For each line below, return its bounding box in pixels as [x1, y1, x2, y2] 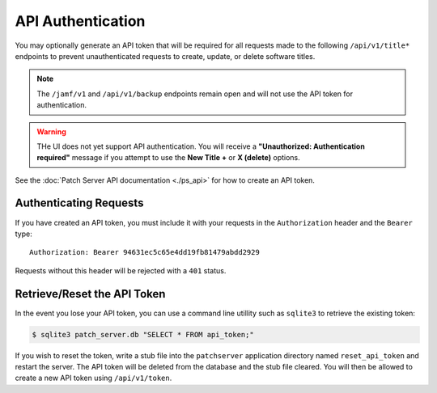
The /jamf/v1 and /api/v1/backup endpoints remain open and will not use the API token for [36, 89, 354, 99]
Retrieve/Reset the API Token [15, 287, 166, 301]
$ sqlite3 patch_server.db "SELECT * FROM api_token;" [32, 330, 254, 339]
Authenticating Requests [15, 196, 144, 210]
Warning [36, 126, 66, 137]
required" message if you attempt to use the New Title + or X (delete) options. [36, 153, 301, 163]
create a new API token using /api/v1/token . [15, 373, 172, 383]
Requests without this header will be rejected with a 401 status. [15, 265, 227, 275]
